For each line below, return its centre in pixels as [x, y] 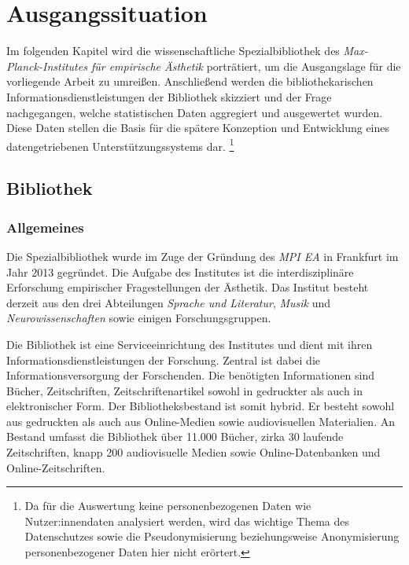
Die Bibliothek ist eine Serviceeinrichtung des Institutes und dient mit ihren [190, 344]
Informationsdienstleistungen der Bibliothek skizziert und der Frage [169, 96]
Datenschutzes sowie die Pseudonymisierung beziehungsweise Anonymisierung [212, 536]
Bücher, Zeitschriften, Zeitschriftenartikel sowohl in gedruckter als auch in [185, 390]
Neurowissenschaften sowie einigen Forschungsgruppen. [139, 318]
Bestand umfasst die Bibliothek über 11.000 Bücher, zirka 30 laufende [175, 437]
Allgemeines [45, 227]
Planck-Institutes [47, 66]
